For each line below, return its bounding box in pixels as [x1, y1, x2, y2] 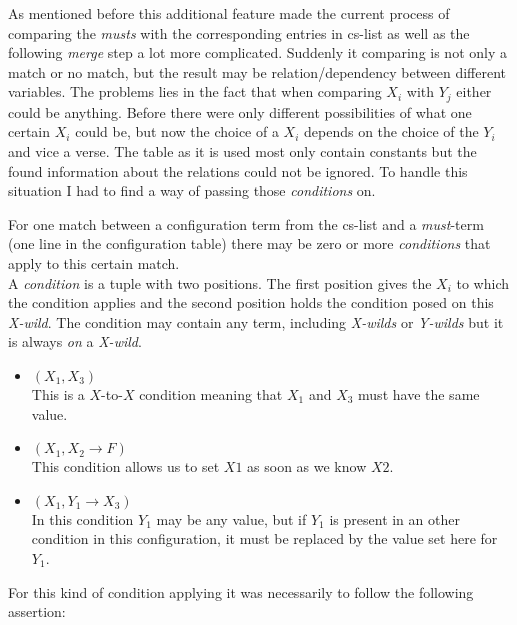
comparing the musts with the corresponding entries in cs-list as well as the [8, 22, 470, 43]
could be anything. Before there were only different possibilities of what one [8, 101, 472, 122]
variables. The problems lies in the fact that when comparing [8, 81, 382, 102]
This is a [31, 383, 85, 404]
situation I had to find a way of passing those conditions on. [8, 180, 376, 201]
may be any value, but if [156, 508, 307, 529]
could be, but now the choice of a [75, 121, 279, 142]
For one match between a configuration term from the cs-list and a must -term [8, 213, 484, 234]
